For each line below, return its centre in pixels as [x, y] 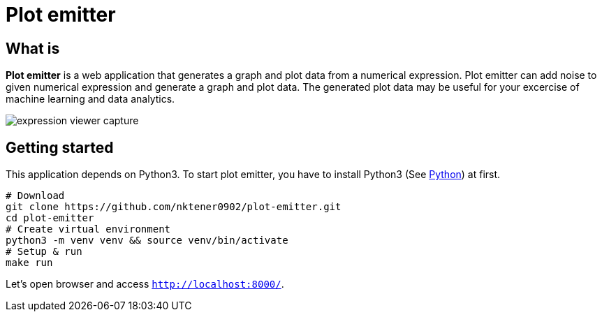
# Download [35, 196]
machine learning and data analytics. [90, 99]
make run [29, 263]
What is [33, 48]
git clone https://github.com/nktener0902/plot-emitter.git [174, 207]
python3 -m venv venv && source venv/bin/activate [147, 241]
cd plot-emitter [50, 218]
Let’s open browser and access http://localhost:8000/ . [145, 284]
